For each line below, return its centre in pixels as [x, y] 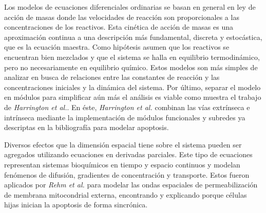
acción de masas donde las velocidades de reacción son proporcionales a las [122, 17]
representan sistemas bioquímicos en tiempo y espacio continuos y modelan [122, 164]
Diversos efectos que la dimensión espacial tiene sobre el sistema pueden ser [123, 144]
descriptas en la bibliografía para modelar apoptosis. [87, 127]
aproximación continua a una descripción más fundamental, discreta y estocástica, [133, 37]
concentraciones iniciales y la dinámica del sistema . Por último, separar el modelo [132, 87]
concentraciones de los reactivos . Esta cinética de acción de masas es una [119, 27]
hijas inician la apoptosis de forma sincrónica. [76, 205]
